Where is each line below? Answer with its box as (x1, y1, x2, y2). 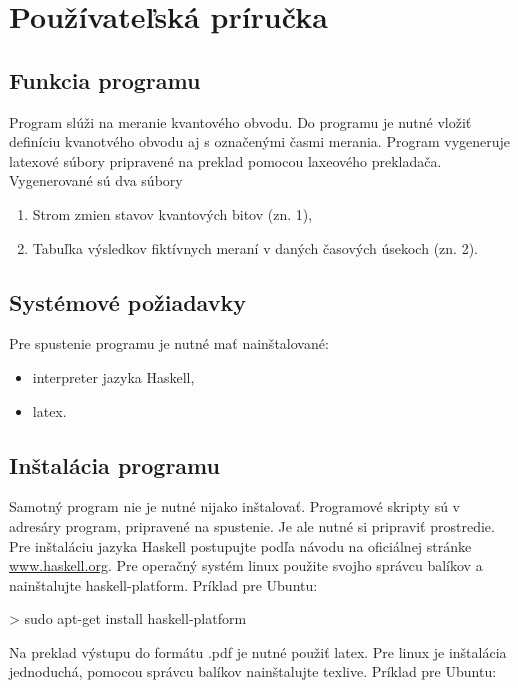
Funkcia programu (9, 64, 201, 95)
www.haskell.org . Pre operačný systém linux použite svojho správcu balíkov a (9, 555, 483, 576)
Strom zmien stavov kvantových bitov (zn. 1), (32, 203, 313, 224)
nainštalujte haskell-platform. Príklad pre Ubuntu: (9, 574, 318, 595)
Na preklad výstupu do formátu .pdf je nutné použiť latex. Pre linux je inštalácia (9, 641, 507, 662)
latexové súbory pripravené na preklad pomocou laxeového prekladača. (9, 150, 442, 171)
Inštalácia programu (9, 449, 220, 480)
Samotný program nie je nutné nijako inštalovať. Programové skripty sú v (9, 496, 460, 517)
